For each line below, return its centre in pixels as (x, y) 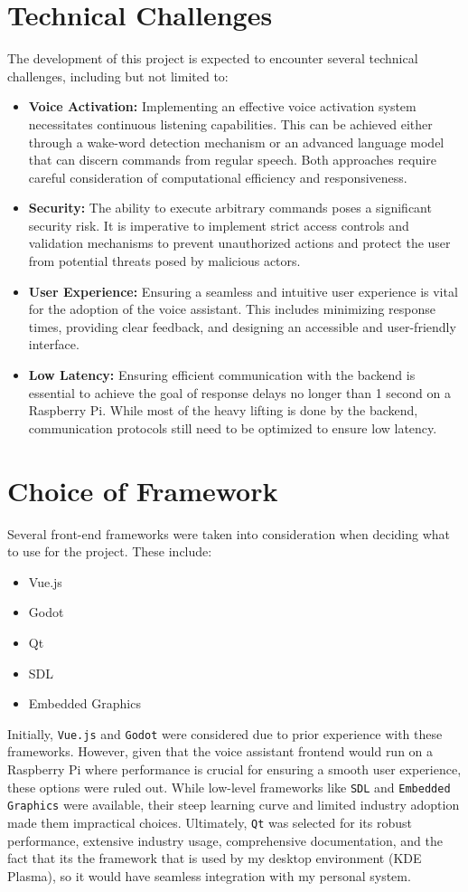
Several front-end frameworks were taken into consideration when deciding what (229, 533)
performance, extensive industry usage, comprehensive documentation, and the (225, 840)
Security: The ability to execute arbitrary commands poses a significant (230, 208)
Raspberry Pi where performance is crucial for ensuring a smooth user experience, (234, 769)
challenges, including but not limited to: (118, 76)
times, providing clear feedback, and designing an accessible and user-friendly (242, 326)
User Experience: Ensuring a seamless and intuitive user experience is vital (243, 291)
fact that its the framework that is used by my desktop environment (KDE (215, 858)
